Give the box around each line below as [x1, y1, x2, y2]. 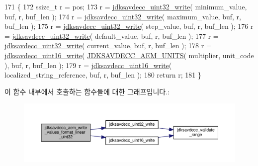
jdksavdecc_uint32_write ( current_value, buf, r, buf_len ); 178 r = [4, 40, 212, 51]
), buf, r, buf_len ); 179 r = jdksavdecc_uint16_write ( [4, 60, 172, 70]
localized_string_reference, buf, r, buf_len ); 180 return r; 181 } [4, 70, 201, 80]
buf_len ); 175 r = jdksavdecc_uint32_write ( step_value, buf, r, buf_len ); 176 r [4, 21, 254, 31]
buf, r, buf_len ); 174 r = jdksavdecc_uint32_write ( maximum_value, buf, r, [4, 11, 241, 21]
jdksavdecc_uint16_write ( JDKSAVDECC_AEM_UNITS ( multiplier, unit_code [4, 50, 254, 60]
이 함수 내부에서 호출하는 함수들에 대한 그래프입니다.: [4, 86, 170, 96]
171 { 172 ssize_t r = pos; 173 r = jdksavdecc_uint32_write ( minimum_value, [4, 1, 247, 11]
